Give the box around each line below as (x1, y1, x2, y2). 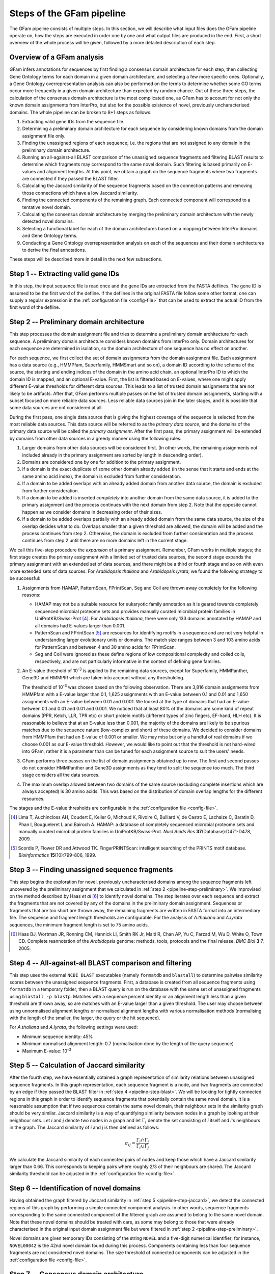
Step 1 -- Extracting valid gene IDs (9, 270, 120, 278)
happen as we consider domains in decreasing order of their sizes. (22, 509, 162, 515)
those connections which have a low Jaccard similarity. (22, 190, 139, 196)
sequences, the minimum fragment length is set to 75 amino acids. (9, 921, 149, 927)
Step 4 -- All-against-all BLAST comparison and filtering (9, 959, 192, 967)
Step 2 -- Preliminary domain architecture (9, 317, 145, 326)
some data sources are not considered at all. (9, 405, 103, 411)
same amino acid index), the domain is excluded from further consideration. (22, 473, 181, 479)
